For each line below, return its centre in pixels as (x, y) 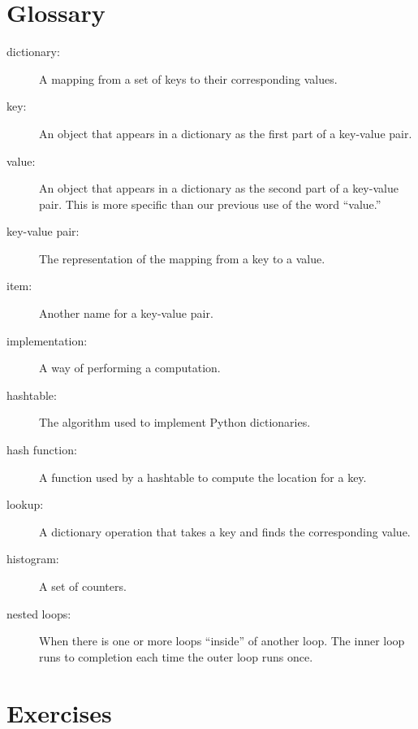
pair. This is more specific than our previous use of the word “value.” (210, 204)
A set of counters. (83, 586)
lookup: (25, 504)
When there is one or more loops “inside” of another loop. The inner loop (222, 641)
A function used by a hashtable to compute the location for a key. (203, 477)
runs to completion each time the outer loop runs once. (176, 656)
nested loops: (39, 613)
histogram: (33, 559)
